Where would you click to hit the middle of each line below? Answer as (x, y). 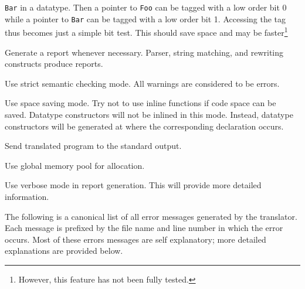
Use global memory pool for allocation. (75, 165)
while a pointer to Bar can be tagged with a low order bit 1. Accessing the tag (145, 18)
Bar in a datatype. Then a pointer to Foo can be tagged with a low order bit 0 (146, 7)
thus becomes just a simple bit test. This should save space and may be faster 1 (146, 31)
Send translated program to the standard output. (93, 146)
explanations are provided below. (64, 251)
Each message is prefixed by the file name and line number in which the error (144, 228)
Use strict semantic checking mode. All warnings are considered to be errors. (142, 83)
